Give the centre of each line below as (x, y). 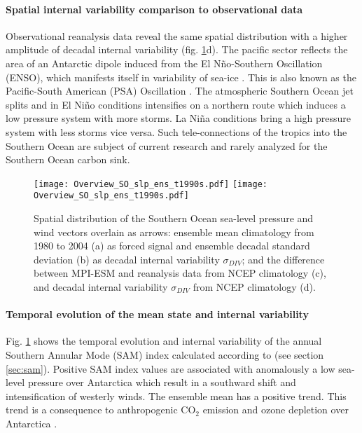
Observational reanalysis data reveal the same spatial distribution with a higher (177, 35)
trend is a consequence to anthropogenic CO (101, 410)
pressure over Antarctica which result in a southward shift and (162, 382)
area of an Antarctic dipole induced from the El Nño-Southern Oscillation (164, 63)
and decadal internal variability (101, 287)
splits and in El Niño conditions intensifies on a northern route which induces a (176, 104)
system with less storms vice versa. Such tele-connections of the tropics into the (176, 131)
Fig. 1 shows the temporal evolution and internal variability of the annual (164, 341)
